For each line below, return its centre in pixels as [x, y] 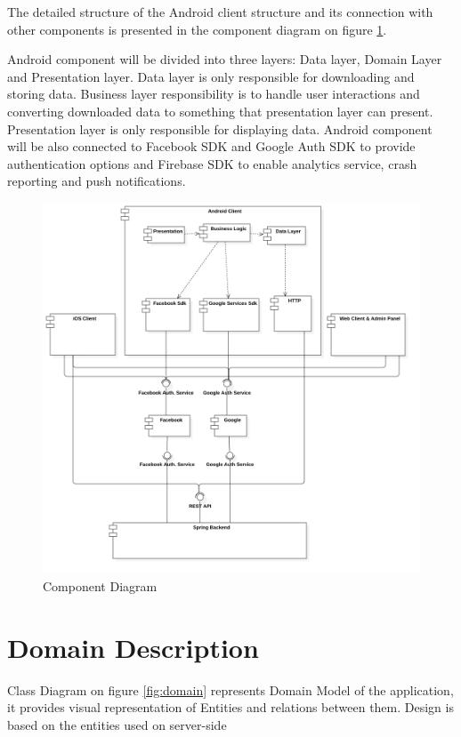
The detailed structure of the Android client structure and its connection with [220, 12]
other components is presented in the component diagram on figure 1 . [197, 29]
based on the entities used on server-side [117, 724]
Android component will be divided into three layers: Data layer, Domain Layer [225, 59]
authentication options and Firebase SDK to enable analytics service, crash [212, 163]
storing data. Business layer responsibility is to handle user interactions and [214, 94]
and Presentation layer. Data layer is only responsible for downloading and [211, 76]
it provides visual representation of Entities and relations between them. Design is [230, 707]
